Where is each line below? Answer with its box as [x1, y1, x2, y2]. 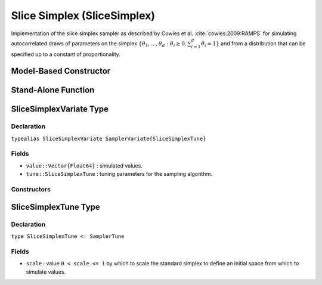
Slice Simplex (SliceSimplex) [11, 9, 155, 22]
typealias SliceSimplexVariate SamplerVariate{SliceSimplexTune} [11, 135, 206, 142]
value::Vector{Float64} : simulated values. [26, 162, 143, 169]
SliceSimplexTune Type [11, 202, 101, 212]
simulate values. [26, 268, 66, 275]
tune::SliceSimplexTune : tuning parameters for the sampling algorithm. [26, 171, 213, 178]
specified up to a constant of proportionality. [11, 51, 120, 58]
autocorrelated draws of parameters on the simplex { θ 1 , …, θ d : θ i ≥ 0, [11, 39, 187, 48]
